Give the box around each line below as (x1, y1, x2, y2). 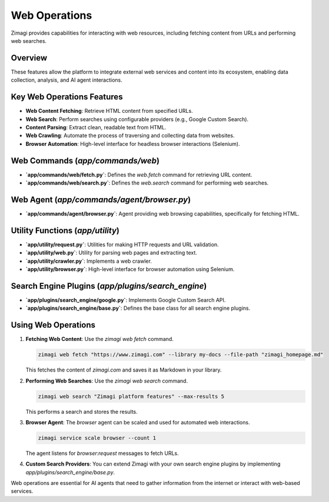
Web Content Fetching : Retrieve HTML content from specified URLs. (25, 108, 194, 115)
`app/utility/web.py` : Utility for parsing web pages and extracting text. (25, 249, 197, 256)
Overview (11, 53, 48, 63)
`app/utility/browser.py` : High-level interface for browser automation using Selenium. (25, 265, 235, 273)
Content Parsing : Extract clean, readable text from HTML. (25, 123, 167, 130)
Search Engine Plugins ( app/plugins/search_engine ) (11, 281, 207, 291)
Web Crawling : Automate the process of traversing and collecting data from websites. (25, 132, 235, 139)
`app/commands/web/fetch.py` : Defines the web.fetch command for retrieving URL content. (25, 171, 252, 178)
